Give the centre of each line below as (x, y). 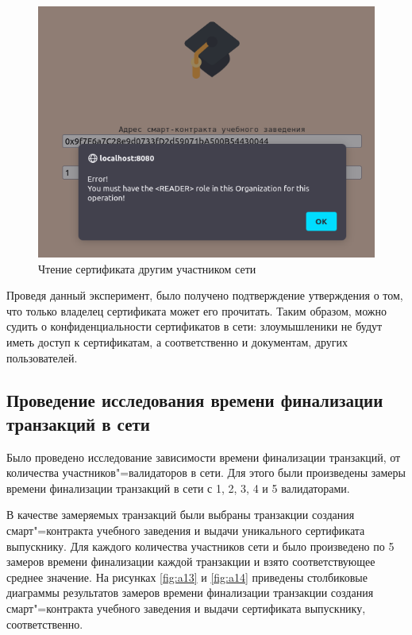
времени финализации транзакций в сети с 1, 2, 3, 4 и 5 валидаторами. (178, 488)
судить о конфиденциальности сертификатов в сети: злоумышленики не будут (194, 326)
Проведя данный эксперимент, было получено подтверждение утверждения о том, (205, 295)
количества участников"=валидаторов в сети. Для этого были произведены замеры (206, 472)
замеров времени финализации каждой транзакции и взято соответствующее (191, 561)
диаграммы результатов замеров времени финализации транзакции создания (190, 592)
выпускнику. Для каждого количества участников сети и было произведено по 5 (200, 546)
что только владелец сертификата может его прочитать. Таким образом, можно (196, 310)
